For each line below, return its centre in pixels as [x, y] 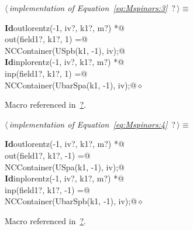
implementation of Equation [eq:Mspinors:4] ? [92, 124]
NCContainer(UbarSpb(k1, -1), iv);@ [71, 201]
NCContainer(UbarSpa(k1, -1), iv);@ [71, 85]
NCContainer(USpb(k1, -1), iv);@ [65, 50]
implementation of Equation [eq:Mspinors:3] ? [92, 8]
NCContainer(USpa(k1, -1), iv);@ [65, 167]
